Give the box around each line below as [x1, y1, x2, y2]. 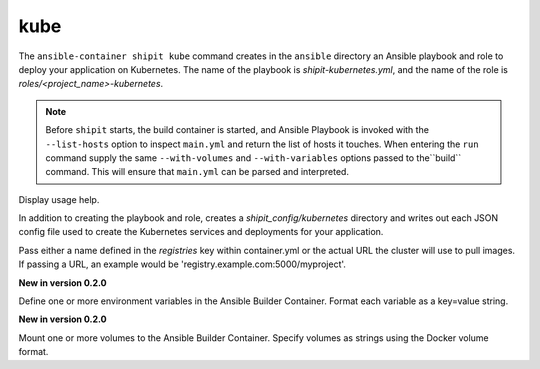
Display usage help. [18, 193, 100, 205]
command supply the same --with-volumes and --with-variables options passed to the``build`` [45, 151, 462, 164]
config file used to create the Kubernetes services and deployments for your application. [18, 226, 384, 238]
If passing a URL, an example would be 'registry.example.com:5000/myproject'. [18, 258, 347, 270]
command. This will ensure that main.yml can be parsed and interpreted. [45, 166, 350, 178]
